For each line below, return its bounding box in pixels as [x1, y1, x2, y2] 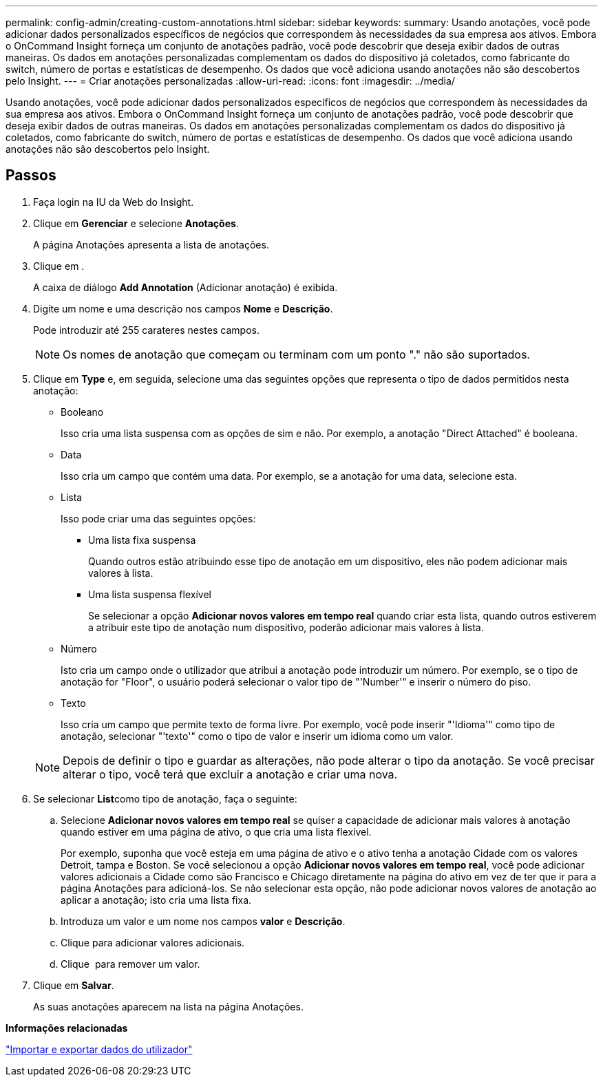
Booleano [61, 405, 104, 418]
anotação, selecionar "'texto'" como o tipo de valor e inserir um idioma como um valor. [61, 730, 454, 742]
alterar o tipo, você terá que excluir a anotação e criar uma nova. [63, 767, 398, 781]
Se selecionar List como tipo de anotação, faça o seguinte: [33, 792, 297, 805]
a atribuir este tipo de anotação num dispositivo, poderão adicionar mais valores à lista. [88, 621, 484, 633]
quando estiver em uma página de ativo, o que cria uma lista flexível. [61, 825, 372, 838]
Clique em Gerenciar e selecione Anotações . [33, 217, 239, 229]
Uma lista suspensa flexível [88, 588, 211, 600]
